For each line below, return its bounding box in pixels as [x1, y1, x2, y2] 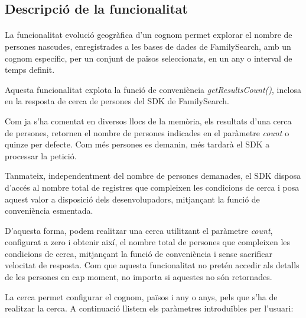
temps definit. [5, 63, 55, 76]
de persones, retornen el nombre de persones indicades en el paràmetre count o [5, 126, 289, 139]
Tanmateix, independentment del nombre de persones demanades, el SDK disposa [5, 169, 301, 182]
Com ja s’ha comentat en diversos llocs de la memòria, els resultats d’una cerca [5, 114, 292, 127]
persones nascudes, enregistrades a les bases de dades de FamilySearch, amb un [5, 40, 291, 52]
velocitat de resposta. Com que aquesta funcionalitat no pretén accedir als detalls [5, 259, 300, 271]
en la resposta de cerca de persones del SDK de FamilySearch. [5, 95, 229, 107]
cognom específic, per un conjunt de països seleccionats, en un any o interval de [5, 52, 292, 64]
